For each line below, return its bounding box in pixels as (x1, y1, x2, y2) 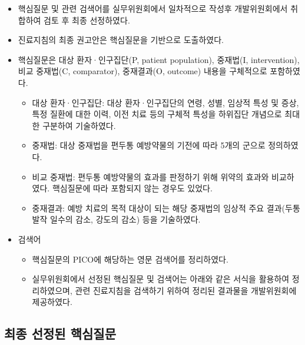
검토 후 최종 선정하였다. (44, 14, 130, 26)
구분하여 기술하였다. (42, 119, 116, 131)
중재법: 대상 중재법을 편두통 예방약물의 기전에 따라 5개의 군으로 (32, 139, 266, 151)
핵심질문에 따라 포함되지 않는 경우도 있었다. (52, 182, 213, 194)
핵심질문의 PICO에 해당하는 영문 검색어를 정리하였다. (32, 253, 228, 265)
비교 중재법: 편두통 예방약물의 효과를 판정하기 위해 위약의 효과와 (32, 170, 269, 183)
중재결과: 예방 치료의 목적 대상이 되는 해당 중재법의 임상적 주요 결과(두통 (32, 201, 300, 214)
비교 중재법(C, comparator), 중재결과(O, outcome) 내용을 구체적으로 (18, 65, 267, 77)
